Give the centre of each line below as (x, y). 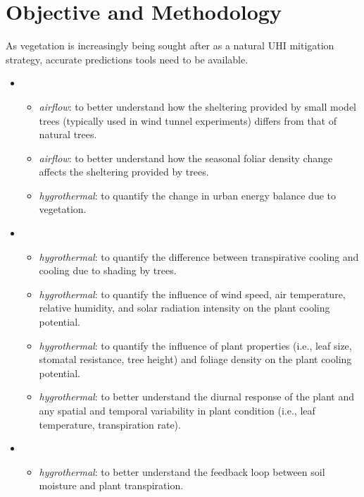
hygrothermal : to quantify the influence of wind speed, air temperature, (192, 294)
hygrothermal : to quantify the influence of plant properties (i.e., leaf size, (195, 345)
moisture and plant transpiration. (111, 485)
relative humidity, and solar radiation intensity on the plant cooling (184, 308)
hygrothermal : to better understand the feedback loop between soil (182, 471)
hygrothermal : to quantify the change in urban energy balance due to (188, 195)
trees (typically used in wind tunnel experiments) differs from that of (188, 120)
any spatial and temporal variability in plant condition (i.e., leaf (177, 410)
